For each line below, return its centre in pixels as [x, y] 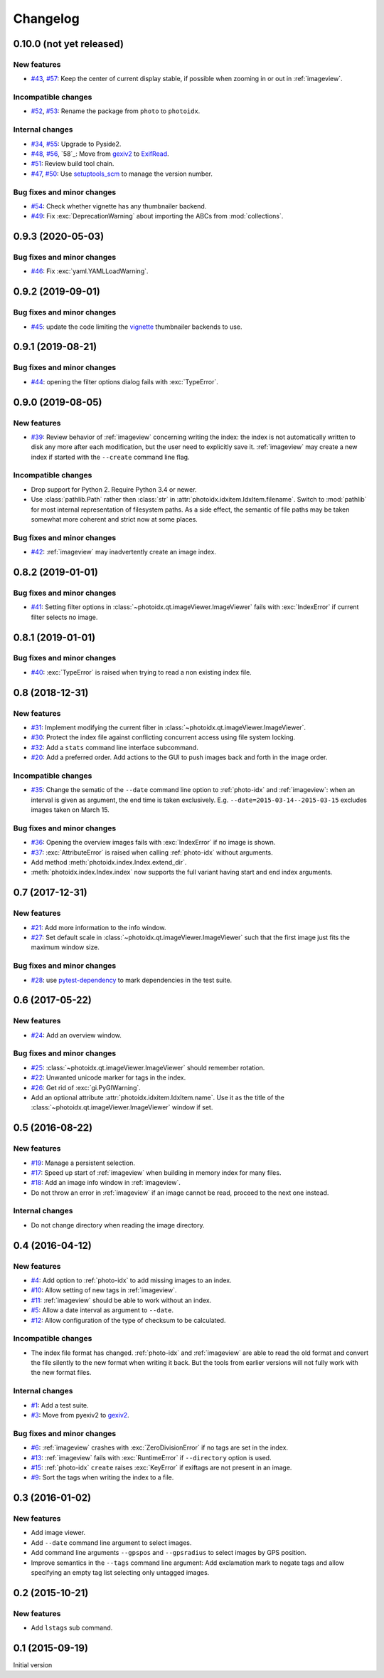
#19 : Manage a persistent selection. [83, 1163]
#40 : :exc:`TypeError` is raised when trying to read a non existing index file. [141, 672]
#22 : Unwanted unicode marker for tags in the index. [108, 1077]
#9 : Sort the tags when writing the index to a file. [102, 1477]
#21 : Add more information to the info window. [98, 927]
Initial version [33, 1665]
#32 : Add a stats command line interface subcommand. [114, 747]
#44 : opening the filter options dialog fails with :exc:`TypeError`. [124, 381]
